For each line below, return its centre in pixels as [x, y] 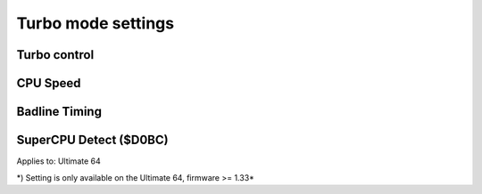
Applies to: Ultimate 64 [59, 161]
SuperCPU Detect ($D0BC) [92, 140]
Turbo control [55, 55]
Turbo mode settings [95, 23]
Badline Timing [59, 112]
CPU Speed [49, 83]
